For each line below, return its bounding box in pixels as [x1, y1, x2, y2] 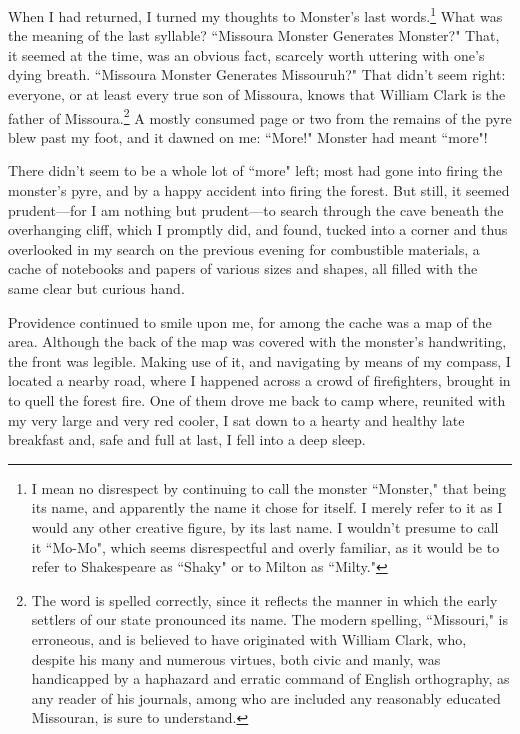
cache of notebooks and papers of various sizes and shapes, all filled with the [8, 258, 478, 279]
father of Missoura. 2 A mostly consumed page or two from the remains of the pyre [8, 104, 512, 128]
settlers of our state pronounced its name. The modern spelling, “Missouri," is [31, 609, 509, 630]
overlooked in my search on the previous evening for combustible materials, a [8, 238, 480, 259]
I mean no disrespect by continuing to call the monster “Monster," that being [31, 477, 507, 498]
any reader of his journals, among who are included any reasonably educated [31, 687, 501, 708]
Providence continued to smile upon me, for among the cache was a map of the [8, 311, 492, 332]
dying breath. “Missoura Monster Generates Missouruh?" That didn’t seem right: [8, 64, 506, 85]
